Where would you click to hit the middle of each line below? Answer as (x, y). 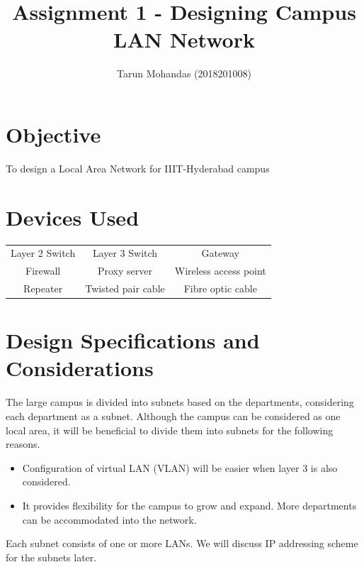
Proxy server (125, 271)
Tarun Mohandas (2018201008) (184, 73)
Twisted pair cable (125, 288)
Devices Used (73, 217)
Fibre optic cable (220, 288)
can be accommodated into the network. (109, 519)
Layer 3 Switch (125, 253)
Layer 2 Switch (43, 253)
